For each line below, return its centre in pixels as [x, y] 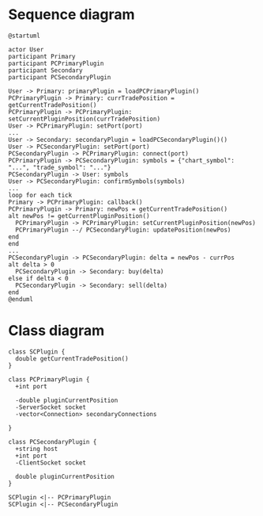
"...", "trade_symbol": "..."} [60, 167]
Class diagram [56, 331]
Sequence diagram [72, 15]
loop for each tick [40, 195]
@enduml [21, 299]
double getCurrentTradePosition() [72, 358]
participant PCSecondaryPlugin [60, 77]
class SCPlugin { [37, 352]
